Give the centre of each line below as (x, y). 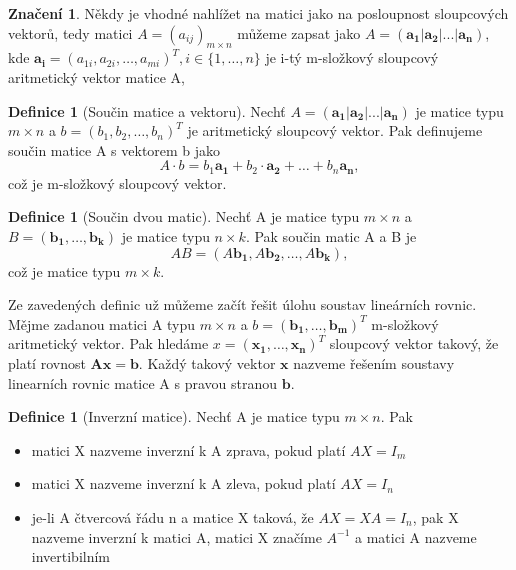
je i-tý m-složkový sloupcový (352, 57)
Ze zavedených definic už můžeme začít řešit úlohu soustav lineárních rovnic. (242, 304)
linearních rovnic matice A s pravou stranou (143, 382)
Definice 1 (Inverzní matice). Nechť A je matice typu (174, 416)
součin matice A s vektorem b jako (114, 149)
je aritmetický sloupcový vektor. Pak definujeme (335, 130)
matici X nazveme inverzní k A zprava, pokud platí (188, 449)
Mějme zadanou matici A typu (102, 323)
